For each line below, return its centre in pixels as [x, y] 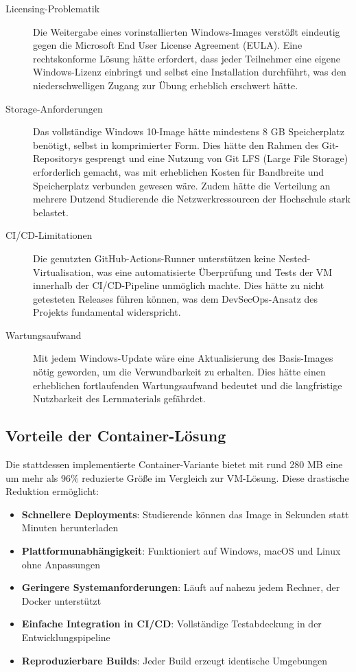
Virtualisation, [63, 271]
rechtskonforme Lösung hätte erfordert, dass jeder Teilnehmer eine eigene [187, 58]
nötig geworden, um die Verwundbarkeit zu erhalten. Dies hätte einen [179, 372]
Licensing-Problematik [53, 8]
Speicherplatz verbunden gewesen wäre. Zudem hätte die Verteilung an [182, 185]
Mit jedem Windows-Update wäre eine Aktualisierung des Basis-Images [183, 358]
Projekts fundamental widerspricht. [107, 312]
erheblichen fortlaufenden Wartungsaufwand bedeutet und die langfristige [188, 385]
